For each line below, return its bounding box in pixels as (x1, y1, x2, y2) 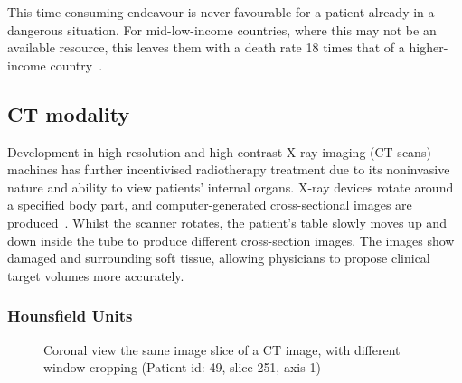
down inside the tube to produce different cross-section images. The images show (7, 230, 455, 249)
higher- (409, 38, 448, 57)
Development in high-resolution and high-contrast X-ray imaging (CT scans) (7, 142, 431, 161)
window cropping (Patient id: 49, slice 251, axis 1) (43, 358, 321, 377)
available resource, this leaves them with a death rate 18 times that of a (7, 38, 405, 57)
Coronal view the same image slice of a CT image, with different (43, 340, 401, 359)
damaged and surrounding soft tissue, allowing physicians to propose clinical (7, 248, 430, 267)
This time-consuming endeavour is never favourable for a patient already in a (7, 3, 435, 21)
